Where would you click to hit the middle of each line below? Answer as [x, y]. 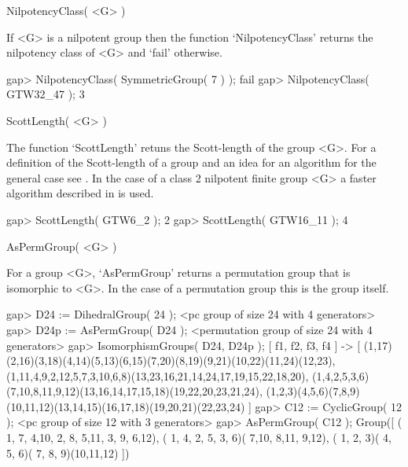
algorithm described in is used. [80, 193]
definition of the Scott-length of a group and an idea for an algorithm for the [191, 162]
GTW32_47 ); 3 [46, 94]
